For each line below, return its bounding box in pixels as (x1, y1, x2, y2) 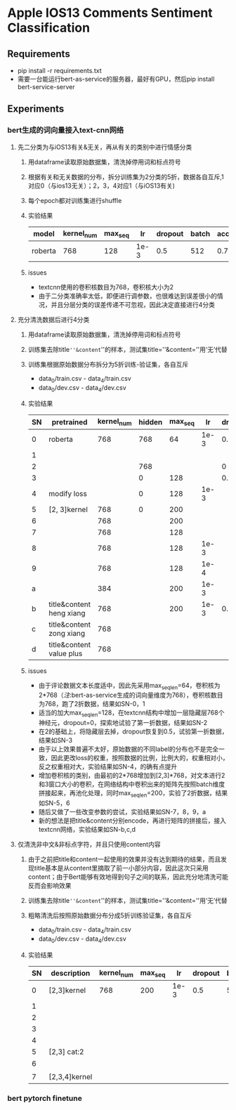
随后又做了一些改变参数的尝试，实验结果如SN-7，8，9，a (38, 808, 206, 816)
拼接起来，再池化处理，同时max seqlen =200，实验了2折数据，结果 (38, 789, 228, 799)
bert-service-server (17, 83, 75, 91)
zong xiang (48, 628, 86, 638)
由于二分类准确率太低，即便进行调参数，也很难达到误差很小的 (38, 292, 218, 300)
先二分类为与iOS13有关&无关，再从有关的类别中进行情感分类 (17, 143, 192, 151)
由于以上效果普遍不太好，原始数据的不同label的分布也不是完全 (38, 745, 219, 753)
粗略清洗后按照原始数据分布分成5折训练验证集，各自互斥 (27, 911, 192, 920)
